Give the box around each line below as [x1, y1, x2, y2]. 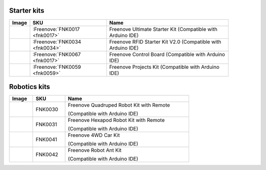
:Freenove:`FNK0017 [33, 26, 80, 32]
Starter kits [9, 6, 44, 15]
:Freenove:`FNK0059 [33, 63, 81, 70]
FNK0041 [35, 136, 58, 143]
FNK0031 [35, 121, 58, 128]
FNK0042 [35, 151, 59, 158]
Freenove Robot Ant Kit [67, 147, 122, 154]
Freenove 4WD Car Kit [67, 132, 120, 139]
